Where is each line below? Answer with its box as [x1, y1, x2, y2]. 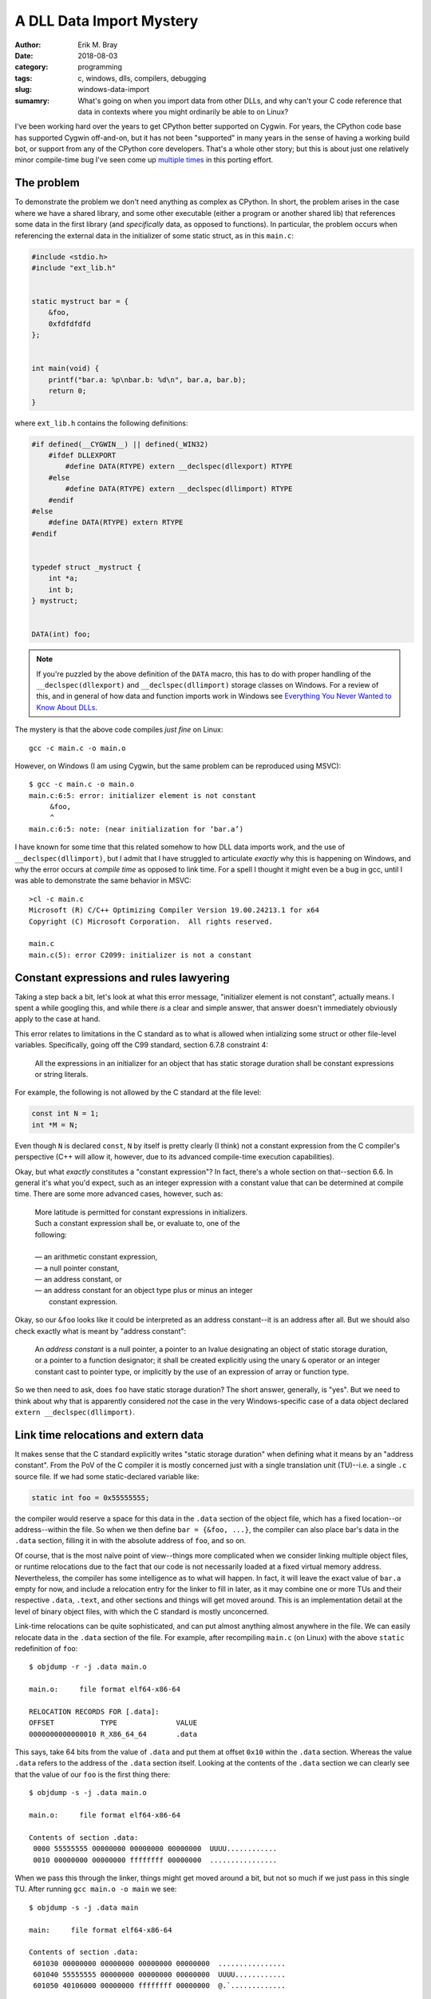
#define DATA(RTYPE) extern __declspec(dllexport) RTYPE [65, 462, 293, 471]
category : [14, 62, 49, 72]
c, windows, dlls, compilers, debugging [77, 73, 207, 83]
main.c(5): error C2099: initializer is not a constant [29, 950, 252, 960]
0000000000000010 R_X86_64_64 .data [29, 1730, 198, 1738]
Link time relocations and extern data [14, 1428, 204, 1442]
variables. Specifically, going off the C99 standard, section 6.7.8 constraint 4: [14, 1040, 269, 1050]
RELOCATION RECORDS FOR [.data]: [29, 1707, 160, 1716]
